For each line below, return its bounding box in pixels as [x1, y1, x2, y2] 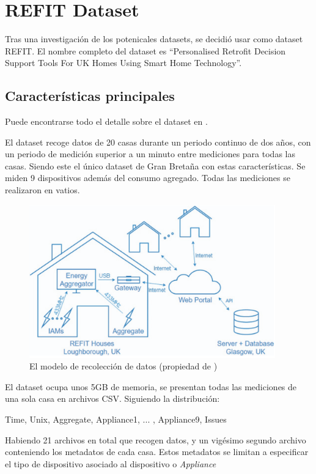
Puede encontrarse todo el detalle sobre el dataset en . [5, 115, 208, 128]
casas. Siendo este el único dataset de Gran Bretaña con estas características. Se [5, 159, 306, 172]
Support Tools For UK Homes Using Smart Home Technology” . [5, 56, 242, 69]
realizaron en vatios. [5, 183, 80, 196]
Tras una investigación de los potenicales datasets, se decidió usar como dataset [5, 32, 303, 45]
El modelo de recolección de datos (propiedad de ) [29, 360, 218, 372]
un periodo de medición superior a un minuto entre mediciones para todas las [5, 147, 295, 160]
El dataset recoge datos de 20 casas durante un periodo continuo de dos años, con [5, 135, 311, 148]
